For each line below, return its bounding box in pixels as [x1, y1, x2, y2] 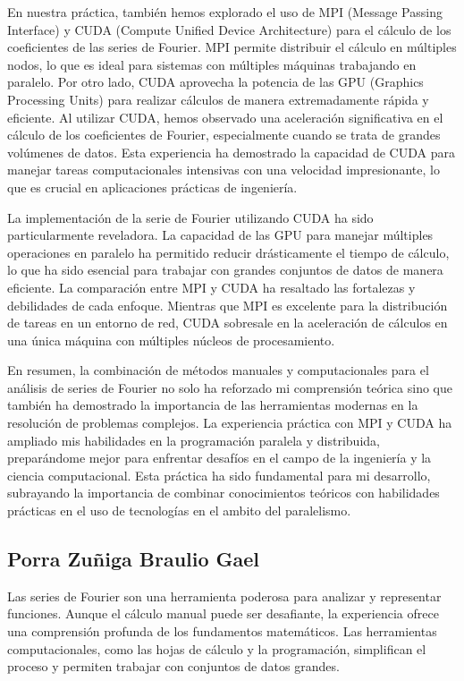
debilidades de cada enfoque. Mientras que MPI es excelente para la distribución [7, 295, 448, 314]
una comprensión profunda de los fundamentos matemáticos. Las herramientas [7, 622, 437, 641]
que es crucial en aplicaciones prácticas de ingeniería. [7, 177, 298, 196]
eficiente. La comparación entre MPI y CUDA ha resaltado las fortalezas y [7, 277, 416, 296]
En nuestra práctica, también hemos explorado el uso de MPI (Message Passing [7, 3, 443, 21]
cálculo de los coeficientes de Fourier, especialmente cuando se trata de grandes [7, 125, 441, 144]
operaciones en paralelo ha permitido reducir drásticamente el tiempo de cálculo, [7, 243, 450, 261]
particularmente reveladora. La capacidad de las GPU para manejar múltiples [7, 226, 434, 244]
